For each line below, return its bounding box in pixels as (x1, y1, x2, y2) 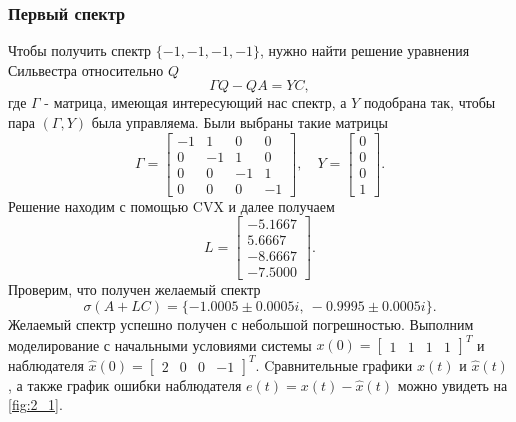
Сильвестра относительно (8, 59, 164, 80)
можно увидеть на (397, 374, 508, 395)
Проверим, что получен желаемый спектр (8, 279, 261, 300)
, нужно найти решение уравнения (260, 40, 470, 61)
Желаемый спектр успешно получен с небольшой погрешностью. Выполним (8, 314, 474, 335)
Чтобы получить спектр (8, 40, 152, 61)
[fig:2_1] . (8, 394, 63, 415)
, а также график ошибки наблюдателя (8, 374, 242, 395)
